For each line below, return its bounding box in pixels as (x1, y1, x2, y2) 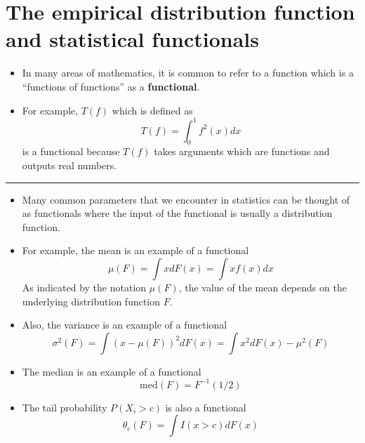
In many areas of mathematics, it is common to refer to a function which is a (22, 65, 354, 80)
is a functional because (22, 144, 120, 159)
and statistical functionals (6, 25, 259, 53)
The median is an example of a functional (22, 364, 201, 378)
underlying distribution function (22, 293, 161, 308)
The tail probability (22, 399, 107, 414)
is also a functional (165, 399, 246, 414)
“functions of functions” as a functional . (22, 79, 200, 93)
